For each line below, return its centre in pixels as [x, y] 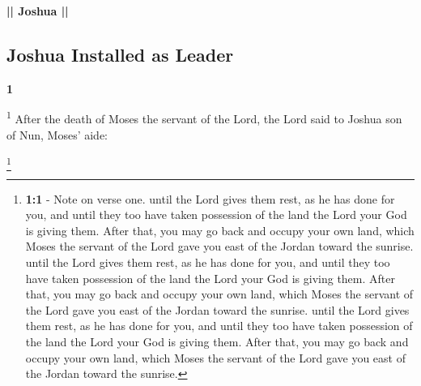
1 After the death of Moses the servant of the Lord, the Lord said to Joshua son [204, 118]
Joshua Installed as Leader [120, 54]
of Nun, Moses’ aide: [57, 134]
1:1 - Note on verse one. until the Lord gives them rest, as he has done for [210, 198]
